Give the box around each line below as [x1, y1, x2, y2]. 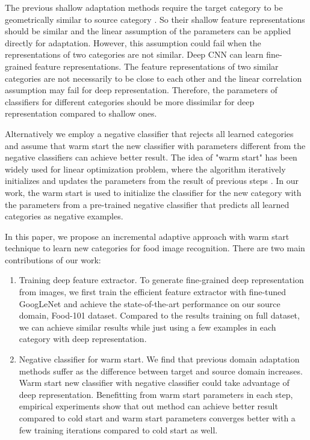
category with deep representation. [19, 332, 147, 345]
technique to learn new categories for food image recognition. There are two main [5, 242, 305, 254]
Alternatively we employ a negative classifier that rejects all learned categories [5, 127, 294, 139]
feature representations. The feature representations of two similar [34, 60, 279, 72]
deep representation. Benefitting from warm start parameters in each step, [19, 388, 293, 400]
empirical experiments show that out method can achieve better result [19, 400, 278, 412]
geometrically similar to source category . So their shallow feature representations [5, 13, 305, 25]
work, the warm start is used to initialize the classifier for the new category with [5, 186, 302, 198]
